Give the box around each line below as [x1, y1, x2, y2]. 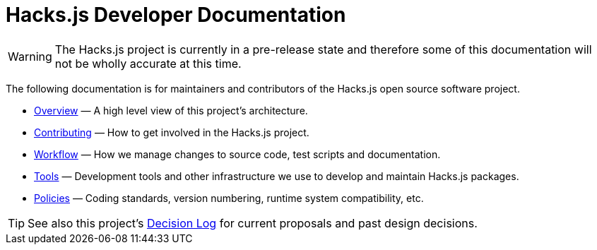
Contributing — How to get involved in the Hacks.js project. [34, 126, 309, 138]
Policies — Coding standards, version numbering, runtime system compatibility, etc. [34, 191, 424, 204]
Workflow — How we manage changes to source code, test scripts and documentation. [34, 148, 441, 160]
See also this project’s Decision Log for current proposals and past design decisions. [28, 215, 478, 230]
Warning [8, 49, 52, 64]
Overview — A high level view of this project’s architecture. [34, 104, 308, 117]
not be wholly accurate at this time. [54, 56, 242, 71]
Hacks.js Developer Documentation [6, 3, 346, 27]
